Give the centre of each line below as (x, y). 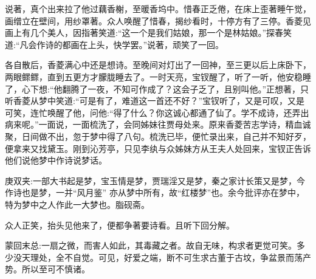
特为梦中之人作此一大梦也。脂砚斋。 (77, 204)
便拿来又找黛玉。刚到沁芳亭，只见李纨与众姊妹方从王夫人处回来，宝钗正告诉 (158, 148)
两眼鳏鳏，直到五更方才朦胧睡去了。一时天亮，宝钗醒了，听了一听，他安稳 (154, 76)
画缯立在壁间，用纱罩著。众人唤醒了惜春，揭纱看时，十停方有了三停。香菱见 (158, 20)
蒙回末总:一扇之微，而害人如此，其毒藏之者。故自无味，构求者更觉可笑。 (151, 245)
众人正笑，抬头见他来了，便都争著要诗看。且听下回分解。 (120, 225)
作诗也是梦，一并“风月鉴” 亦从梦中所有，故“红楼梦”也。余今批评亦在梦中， (155, 192)
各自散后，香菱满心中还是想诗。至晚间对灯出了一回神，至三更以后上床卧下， (158, 65)
